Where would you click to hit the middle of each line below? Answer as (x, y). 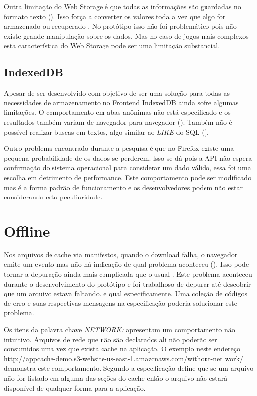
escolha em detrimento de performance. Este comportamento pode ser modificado (128, 177)
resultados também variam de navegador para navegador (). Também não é (118, 122)
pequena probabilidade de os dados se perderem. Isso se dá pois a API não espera (128, 158)
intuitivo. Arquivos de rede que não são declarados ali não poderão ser (111, 339)
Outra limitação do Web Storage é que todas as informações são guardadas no (123, 6)
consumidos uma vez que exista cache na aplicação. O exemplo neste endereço (122, 349)
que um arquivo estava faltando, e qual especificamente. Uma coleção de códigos (126, 293)
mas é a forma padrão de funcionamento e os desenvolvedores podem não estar (123, 187)
